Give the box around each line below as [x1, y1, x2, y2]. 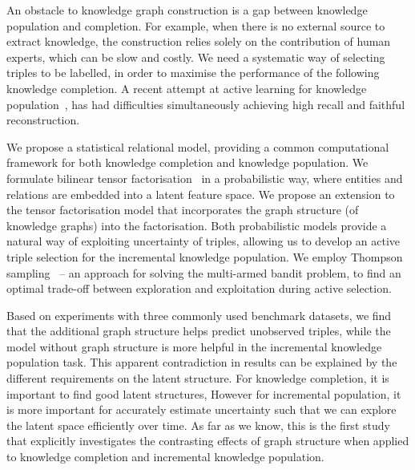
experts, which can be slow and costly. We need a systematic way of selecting [6, 48, 385, 65]
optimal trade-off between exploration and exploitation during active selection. [6, 280, 392, 297]
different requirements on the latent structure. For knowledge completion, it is [6, 370, 389, 387]
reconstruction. [6, 111, 80, 128]
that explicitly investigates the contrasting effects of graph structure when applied [6, 432, 409, 449]
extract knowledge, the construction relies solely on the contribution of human [6, 33, 391, 50]
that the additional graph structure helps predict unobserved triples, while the [6, 322, 391, 339]
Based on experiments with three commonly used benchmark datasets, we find [6, 306, 392, 323]
